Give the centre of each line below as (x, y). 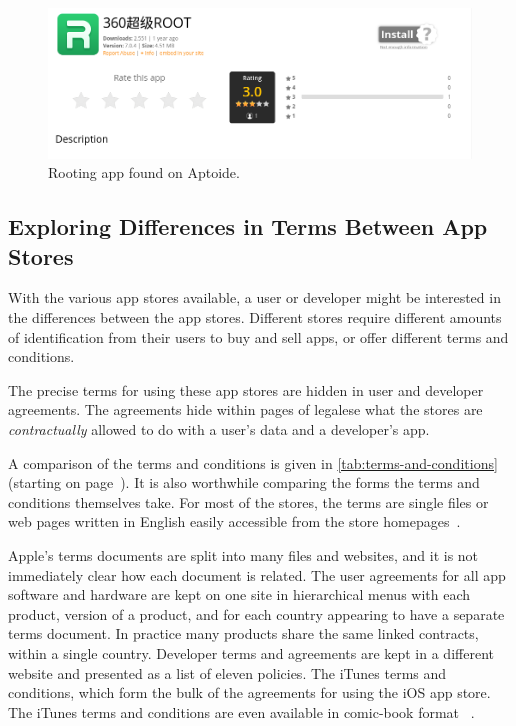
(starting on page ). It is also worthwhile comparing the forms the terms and (244, 482)
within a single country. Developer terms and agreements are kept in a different (251, 652)
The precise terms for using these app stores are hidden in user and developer (246, 389)
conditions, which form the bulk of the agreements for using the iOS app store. (249, 692)
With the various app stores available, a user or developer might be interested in (254, 297)
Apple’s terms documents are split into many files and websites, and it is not (243, 554)
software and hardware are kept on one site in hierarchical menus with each (239, 594)
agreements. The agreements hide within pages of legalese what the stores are (245, 409)
